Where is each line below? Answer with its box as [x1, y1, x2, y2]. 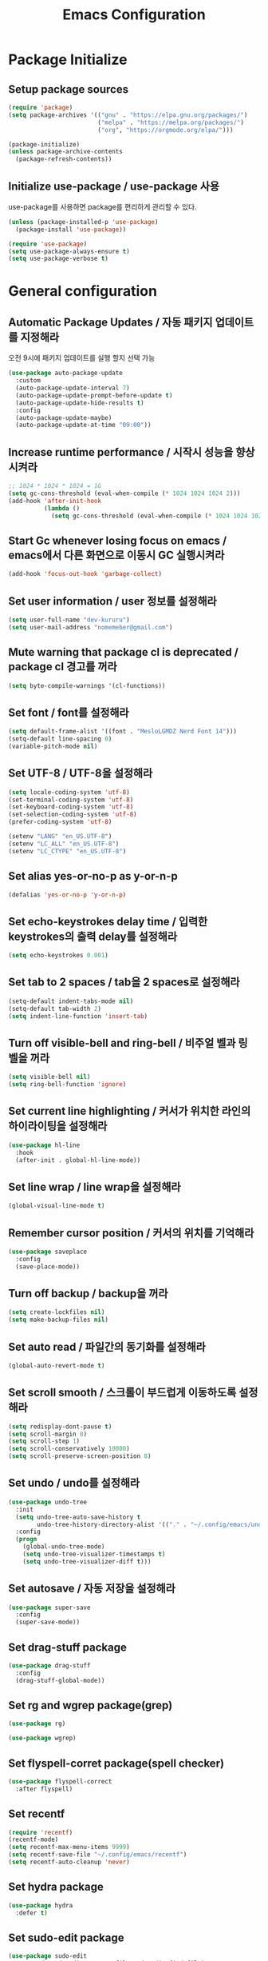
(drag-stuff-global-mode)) [15, 1676, 105, 1684]
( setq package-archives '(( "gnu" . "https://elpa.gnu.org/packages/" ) [8, 110, 248, 119]
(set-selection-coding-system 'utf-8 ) [8, 810, 137, 819]
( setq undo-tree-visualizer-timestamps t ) [22, 1550, 166, 1558]
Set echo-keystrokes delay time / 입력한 [8, 914, 208, 929]
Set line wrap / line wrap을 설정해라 [8, 1180, 181, 1193]
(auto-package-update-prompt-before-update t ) [15, 391, 173, 399]
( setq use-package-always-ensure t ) [8, 247, 130, 255]
